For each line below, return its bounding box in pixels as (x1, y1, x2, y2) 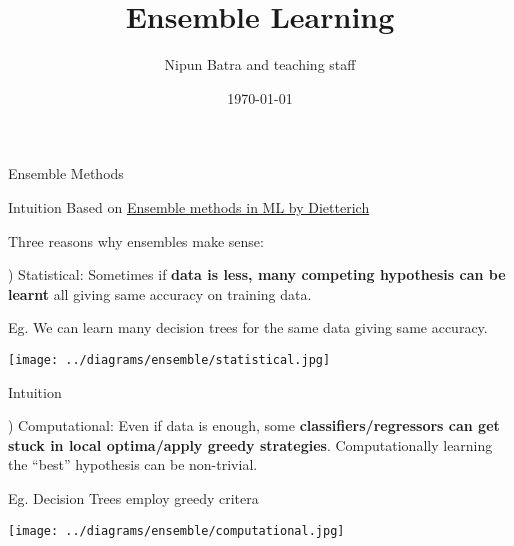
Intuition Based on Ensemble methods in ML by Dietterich (8, 196, 370, 217)
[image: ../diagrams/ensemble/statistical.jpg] (8, 352, 331, 367)
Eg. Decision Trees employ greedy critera (8, 487, 259, 508)
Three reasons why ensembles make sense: (8, 230, 264, 251)
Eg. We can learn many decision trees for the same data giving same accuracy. (8, 317, 488, 338)
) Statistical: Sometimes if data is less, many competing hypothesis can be (8, 264, 506, 285)
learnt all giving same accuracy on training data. (8, 283, 312, 304)
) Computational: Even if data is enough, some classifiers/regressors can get (8, 415, 500, 436)
